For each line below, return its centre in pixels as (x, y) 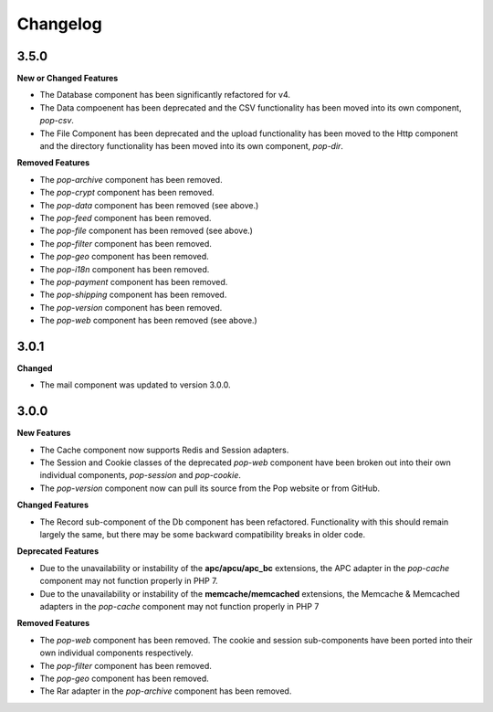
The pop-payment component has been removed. (134, 282)
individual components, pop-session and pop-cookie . (140, 475)
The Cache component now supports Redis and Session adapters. (164, 450)
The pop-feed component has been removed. (126, 218)
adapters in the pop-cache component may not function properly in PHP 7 (179, 606)
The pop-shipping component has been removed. (133, 295)
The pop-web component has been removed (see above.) (148, 321)
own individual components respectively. (116, 653)
